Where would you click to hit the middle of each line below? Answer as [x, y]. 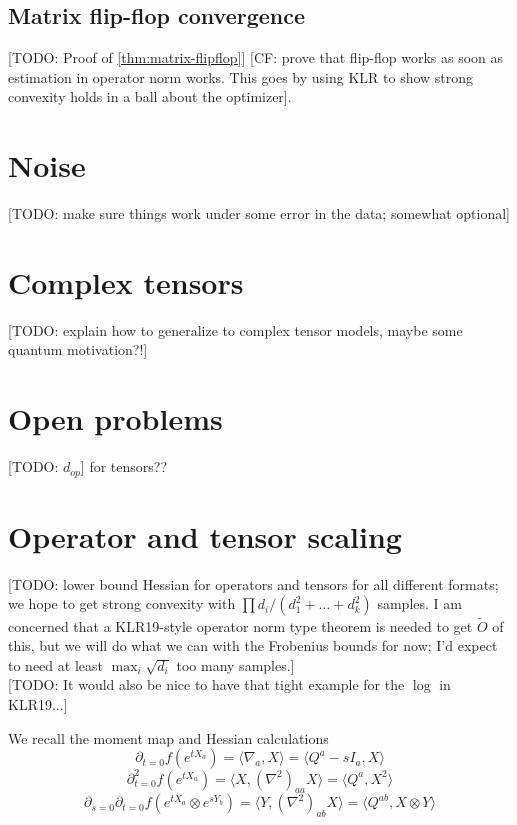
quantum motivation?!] [78, 349]
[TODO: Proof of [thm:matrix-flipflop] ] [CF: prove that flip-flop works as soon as [256, 57]
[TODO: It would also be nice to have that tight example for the [206, 684]
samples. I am [419, 603]
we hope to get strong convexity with [122, 603]
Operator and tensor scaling [205, 535]
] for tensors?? [123, 466]
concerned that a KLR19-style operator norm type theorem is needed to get [240, 625]
